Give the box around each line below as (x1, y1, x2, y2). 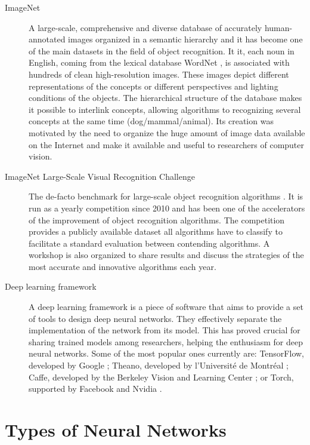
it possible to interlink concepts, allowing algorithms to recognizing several (29, 103, 301, 115)
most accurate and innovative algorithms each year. (29, 260, 216, 272)
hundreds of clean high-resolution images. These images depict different (29, 67, 289, 80)
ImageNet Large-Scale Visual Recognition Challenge (5, 170, 195, 182)
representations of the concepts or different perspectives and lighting (29, 79, 278, 92)
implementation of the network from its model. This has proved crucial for (29, 324, 300, 336)
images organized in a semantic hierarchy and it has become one (68, 33, 303, 45)
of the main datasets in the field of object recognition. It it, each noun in (29, 44, 294, 57)
